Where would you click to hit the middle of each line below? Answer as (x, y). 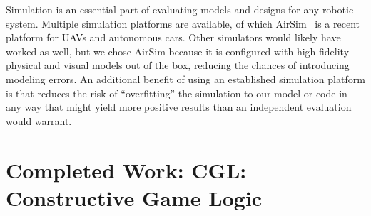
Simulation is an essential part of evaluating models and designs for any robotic (180, 9)
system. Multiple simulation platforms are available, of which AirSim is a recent (183, 23)
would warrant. (39, 120)
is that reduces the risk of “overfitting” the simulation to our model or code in (177, 93)
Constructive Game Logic (134, 197)
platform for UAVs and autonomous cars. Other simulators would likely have (173, 37)
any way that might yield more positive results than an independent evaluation (179, 107)
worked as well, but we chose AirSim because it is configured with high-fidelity (178, 51)
